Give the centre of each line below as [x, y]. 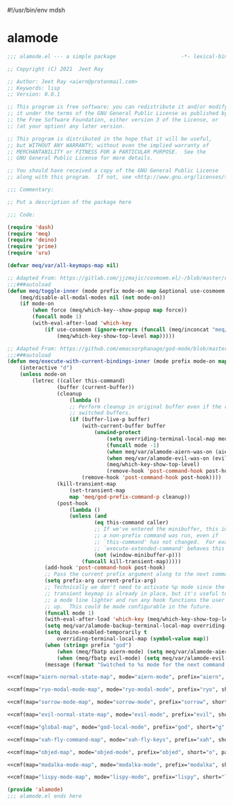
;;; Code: [21, 214]
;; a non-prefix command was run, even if [156, 536]
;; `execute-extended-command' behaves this [159, 548]
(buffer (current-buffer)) [96, 387]
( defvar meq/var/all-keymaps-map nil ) [63, 266]
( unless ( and [88, 516]
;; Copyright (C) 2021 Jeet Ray [55, 69]
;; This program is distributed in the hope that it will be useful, [110, 139]
